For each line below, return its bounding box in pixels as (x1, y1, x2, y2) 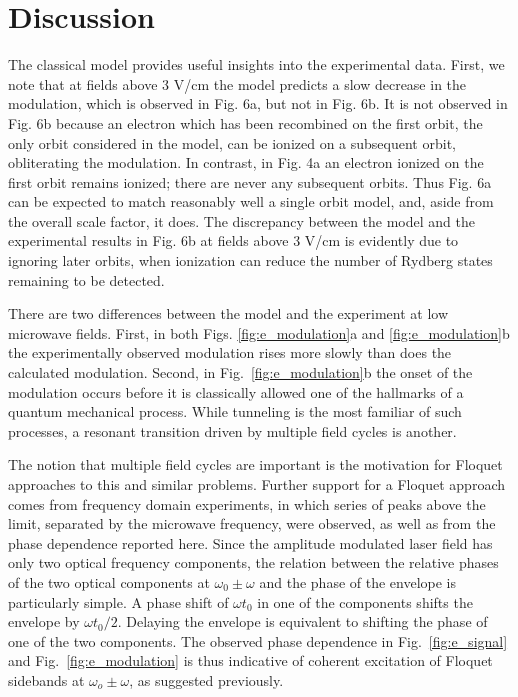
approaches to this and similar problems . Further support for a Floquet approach (8, 474, 505, 494)
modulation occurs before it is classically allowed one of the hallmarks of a (8, 381, 464, 402)
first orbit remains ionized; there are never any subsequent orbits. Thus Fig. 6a (8, 171, 492, 192)
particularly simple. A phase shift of (8, 591, 229, 612)
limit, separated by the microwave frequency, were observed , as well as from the (8, 513, 496, 534)
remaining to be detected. (8, 269, 165, 290)
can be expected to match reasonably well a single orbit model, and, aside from (8, 191, 494, 212)
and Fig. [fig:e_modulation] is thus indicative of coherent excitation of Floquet (8, 650, 493, 671)
